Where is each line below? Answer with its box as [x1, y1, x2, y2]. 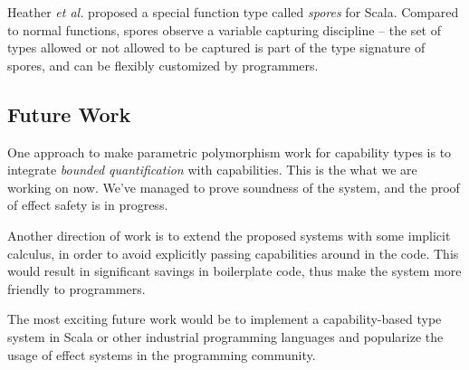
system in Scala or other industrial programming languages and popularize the [7, 327, 444, 346]
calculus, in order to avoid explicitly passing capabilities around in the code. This [7, 243, 459, 262]
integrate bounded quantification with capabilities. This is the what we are [7, 160, 417, 179]
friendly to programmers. [7, 279, 146, 298]
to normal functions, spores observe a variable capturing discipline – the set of [7, 20, 441, 39]
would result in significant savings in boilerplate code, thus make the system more [7, 261, 462, 280]
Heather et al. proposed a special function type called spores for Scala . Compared [7, 3, 459, 21]
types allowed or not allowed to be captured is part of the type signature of [7, 38, 426, 57]
